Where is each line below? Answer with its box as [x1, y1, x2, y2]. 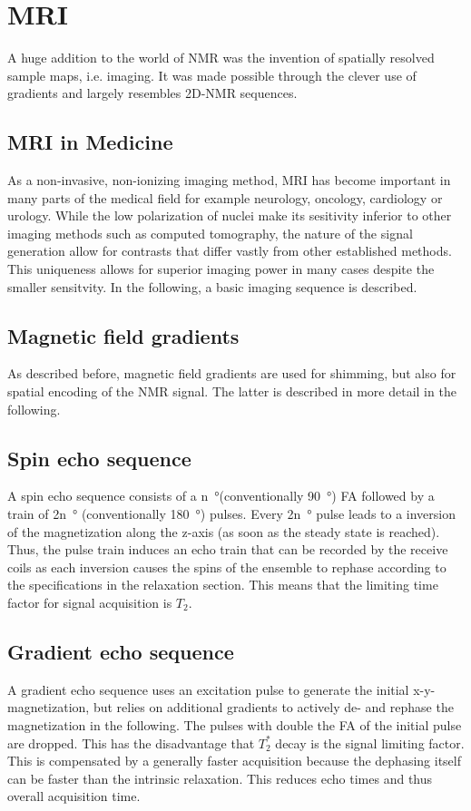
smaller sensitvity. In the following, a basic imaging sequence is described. [7, 277, 417, 296]
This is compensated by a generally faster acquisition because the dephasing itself [7, 751, 462, 770]
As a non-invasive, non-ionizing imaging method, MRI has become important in [7, 171, 451, 190]
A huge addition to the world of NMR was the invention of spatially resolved [7, 48, 435, 67]
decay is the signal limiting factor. [275, 733, 465, 752]
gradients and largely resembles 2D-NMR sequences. [7, 83, 298, 103]
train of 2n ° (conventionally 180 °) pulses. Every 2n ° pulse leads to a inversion [7, 504, 456, 523]
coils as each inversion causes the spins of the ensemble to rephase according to [7, 557, 446, 576]
